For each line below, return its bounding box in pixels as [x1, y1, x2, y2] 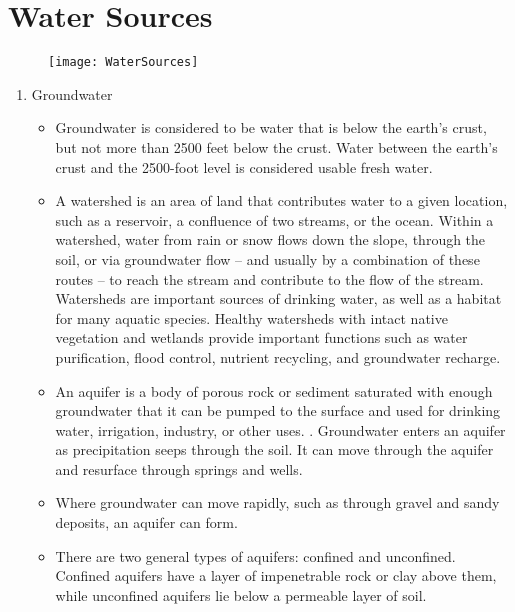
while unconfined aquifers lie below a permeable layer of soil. [55, 584, 427, 605]
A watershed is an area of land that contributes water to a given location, [55, 190, 508, 211]
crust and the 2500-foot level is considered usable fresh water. [55, 156, 433, 177]
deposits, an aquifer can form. [55, 512, 238, 533]
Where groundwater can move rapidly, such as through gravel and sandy [55, 492, 500, 513]
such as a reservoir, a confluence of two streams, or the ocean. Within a [55, 209, 494, 230]
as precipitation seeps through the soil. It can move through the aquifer [55, 439, 494, 460]
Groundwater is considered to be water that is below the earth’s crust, [55, 117, 487, 138]
